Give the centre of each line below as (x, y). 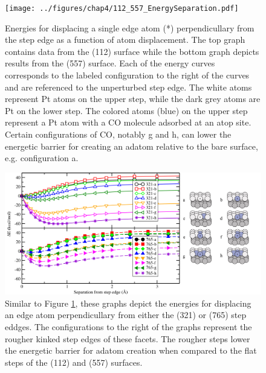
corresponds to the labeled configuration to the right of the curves (127, 75)
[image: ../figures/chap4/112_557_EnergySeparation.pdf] (122, 8)
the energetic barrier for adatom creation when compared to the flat (131, 350)
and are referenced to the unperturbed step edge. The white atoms (128, 87)
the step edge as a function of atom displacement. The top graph (125, 40)
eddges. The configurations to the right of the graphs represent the (128, 327)
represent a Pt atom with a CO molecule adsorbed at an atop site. (128, 122)
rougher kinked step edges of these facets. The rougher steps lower (128, 338)
